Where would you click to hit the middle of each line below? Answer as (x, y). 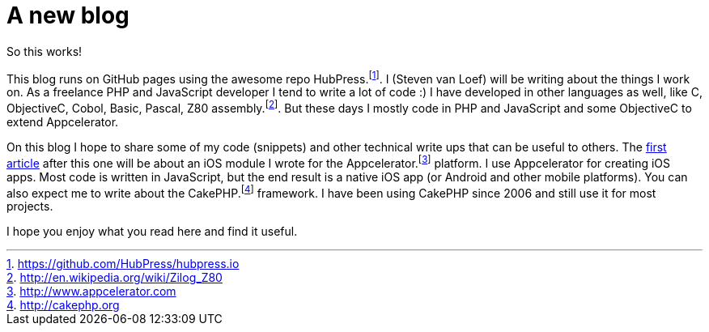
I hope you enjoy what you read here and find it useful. (152, 232)
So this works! (45, 51)
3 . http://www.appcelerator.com (91, 292)
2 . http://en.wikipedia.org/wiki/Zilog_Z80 (115, 278)
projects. (30, 206)
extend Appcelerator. (63, 122)
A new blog (68, 15)
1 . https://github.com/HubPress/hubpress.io (123, 264)
